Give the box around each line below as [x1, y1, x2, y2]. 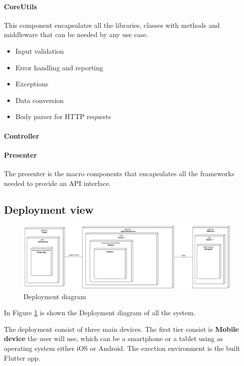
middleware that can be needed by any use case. [4, 29, 148, 40]
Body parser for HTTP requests [15, 111, 111, 122]
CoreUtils [4, 1, 37, 11]
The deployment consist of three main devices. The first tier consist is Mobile [4, 324, 239, 334]
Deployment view [4, 202, 94, 217]
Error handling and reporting [15, 62, 103, 72]
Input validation [15, 45, 64, 56]
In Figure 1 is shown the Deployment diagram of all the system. [4, 307, 196, 318]
